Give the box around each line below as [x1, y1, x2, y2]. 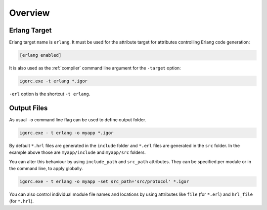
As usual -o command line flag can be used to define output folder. [9, 116, 146, 123]
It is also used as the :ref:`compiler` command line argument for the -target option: [9, 65, 181, 71]
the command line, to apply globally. [9, 166, 83, 172]
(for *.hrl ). [9, 198, 34, 204]
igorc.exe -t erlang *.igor [19, 78, 88, 84]
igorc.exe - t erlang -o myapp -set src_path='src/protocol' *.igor [19, 179, 189, 184]
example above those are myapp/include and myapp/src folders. [9, 149, 146, 155]
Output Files [9, 104, 48, 112]
